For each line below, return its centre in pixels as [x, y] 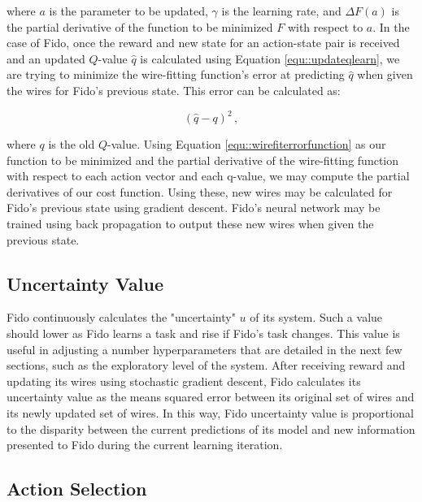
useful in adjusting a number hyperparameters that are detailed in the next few [204, 349]
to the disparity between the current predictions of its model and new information [211, 428]
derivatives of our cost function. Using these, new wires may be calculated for [200, 191]
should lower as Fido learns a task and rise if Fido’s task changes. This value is [203, 333]
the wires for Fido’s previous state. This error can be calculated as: [174, 90]
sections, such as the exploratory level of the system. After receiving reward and [206, 365]
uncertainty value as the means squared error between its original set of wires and [211, 397]
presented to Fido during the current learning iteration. [145, 445]
